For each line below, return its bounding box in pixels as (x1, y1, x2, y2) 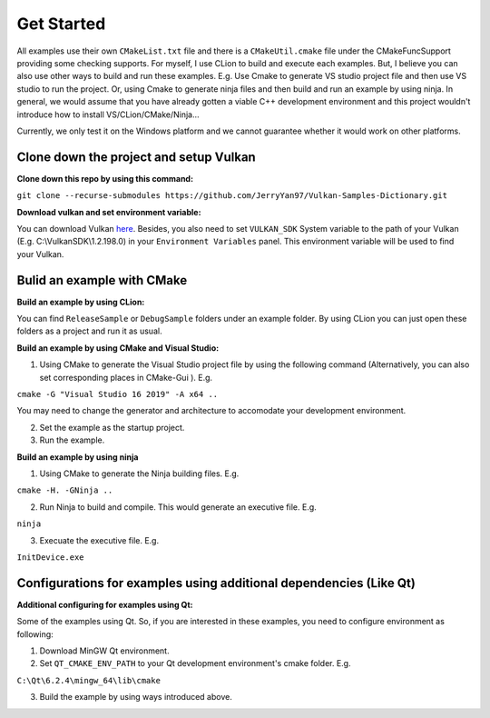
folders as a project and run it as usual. (16, 325, 162, 336)
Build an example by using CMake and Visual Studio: (16, 342, 220, 354)
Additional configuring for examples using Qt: (16, 599, 194, 610)
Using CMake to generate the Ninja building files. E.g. (39, 468, 240, 479)
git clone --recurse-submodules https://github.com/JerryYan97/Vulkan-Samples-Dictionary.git (16, 191, 448, 201)
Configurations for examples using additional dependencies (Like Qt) (16, 575, 416, 591)
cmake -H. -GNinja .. (16, 485, 113, 495)
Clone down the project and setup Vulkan (16, 149, 256, 165)
